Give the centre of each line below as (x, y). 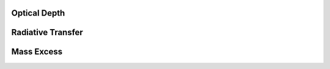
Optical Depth (38, 13)
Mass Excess (37, 52)
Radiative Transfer (47, 32)
